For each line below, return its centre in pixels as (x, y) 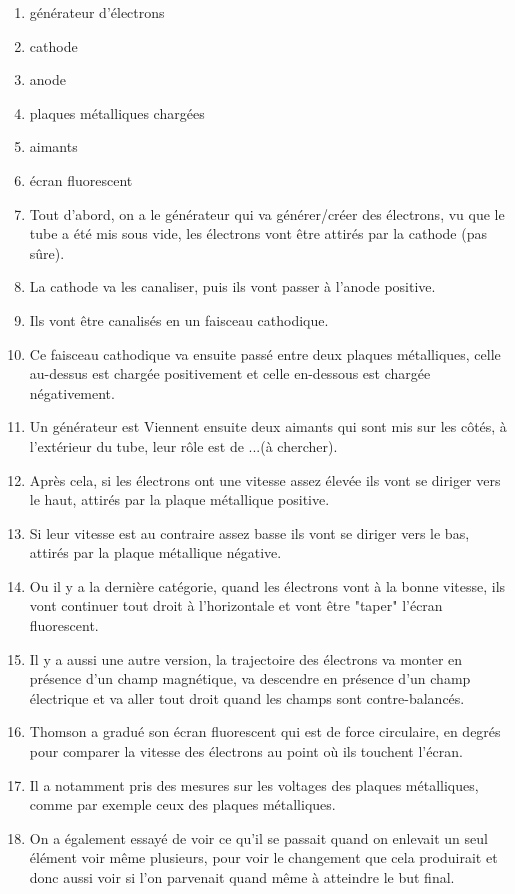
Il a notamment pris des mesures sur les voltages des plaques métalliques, (254, 784)
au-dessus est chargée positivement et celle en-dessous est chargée (230, 373)
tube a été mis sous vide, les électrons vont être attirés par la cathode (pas (258, 233)
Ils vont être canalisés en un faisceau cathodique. (179, 319)
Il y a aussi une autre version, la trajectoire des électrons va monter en (246, 658)
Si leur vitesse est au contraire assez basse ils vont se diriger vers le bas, (249, 532)
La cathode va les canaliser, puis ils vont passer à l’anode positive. (232, 286)
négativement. (72, 392)
